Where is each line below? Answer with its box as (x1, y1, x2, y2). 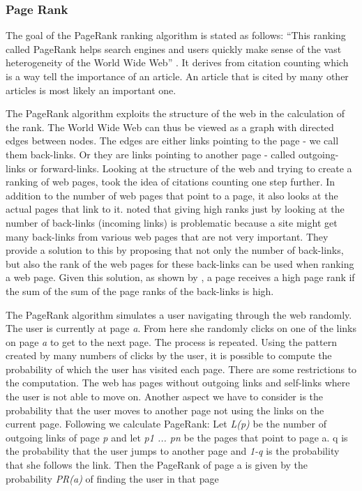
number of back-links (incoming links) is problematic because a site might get (6, 215, 338, 229)
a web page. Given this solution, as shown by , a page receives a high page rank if (6, 270, 355, 285)
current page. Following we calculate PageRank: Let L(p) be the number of (6, 416, 326, 431)
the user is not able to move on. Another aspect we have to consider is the (6, 389, 324, 404)
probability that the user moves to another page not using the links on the (6, 402, 324, 417)
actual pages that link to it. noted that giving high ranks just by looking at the (6, 202, 345, 216)
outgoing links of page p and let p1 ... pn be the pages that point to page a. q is (6, 430, 348, 444)
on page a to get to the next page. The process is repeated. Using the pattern (6, 334, 337, 349)
